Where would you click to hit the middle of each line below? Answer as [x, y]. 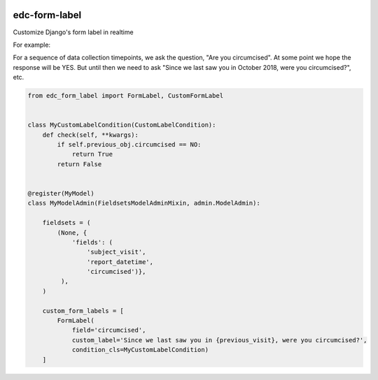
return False [79, 164]
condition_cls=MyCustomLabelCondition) [140, 350]
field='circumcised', [109, 330]
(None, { [72, 233]
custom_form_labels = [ [83, 310]
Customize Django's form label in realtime [73, 32]
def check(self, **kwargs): [91, 135]
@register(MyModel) [61, 193]
